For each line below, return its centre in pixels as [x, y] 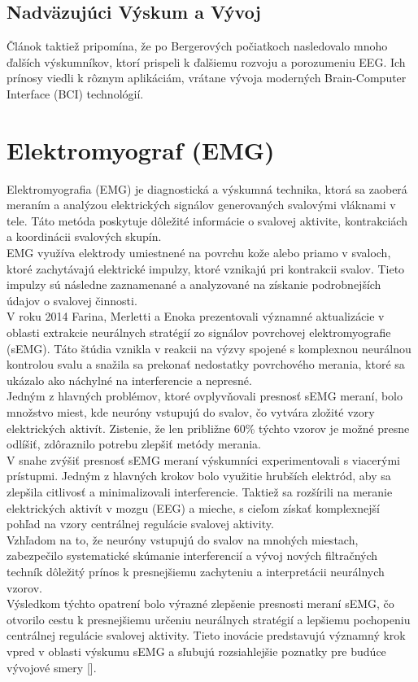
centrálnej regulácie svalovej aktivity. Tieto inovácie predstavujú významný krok [206, 635]
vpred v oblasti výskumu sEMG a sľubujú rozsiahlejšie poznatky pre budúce [196, 651]
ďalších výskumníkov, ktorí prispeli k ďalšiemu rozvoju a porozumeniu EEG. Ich [206, 61]
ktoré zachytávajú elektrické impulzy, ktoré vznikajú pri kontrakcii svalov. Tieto [206, 268]
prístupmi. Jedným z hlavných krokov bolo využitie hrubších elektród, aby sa [199, 476]
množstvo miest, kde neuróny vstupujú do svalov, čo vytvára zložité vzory [191, 412]
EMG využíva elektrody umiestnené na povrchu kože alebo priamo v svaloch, [199, 253]
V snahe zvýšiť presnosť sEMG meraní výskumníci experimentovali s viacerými [203, 459]
